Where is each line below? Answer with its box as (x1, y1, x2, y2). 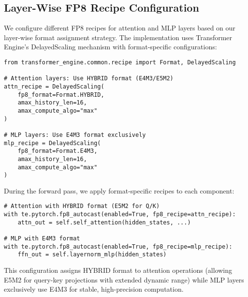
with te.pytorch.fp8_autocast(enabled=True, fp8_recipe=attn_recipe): (4, 211, 236, 218)
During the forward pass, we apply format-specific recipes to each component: (4, 185, 234, 195)
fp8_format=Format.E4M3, (17, 148, 98, 155)
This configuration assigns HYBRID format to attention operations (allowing (4, 265, 233, 275)
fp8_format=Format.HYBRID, (17, 91, 104, 98)
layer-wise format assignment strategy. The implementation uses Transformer (4, 32, 233, 42)
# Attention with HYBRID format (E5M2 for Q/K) (4, 203, 160, 210)
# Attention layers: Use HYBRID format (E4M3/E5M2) (4, 75, 174, 82)
